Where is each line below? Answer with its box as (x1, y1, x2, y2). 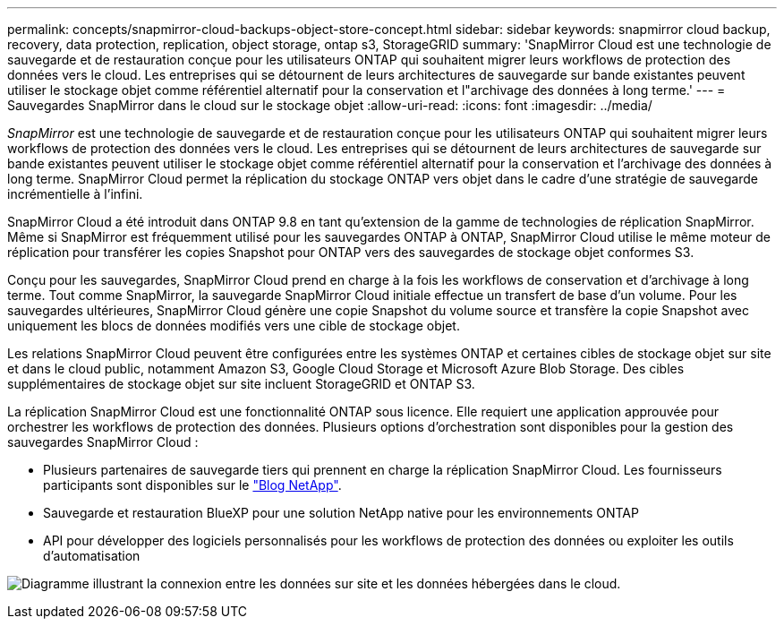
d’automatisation (43, 548, 141, 563)
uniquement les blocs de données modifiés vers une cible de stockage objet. (7, 318, 460, 333)
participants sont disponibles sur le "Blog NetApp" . (43, 477, 342, 493)
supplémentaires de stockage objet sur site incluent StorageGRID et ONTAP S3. (7, 376, 475, 391)
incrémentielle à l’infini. (7, 186, 143, 202)
